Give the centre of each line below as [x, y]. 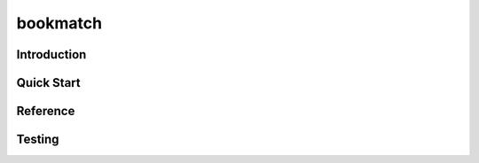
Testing [38, 140]
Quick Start [48, 83]
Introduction [51, 54]
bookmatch [59, 23]
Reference [46, 111]
